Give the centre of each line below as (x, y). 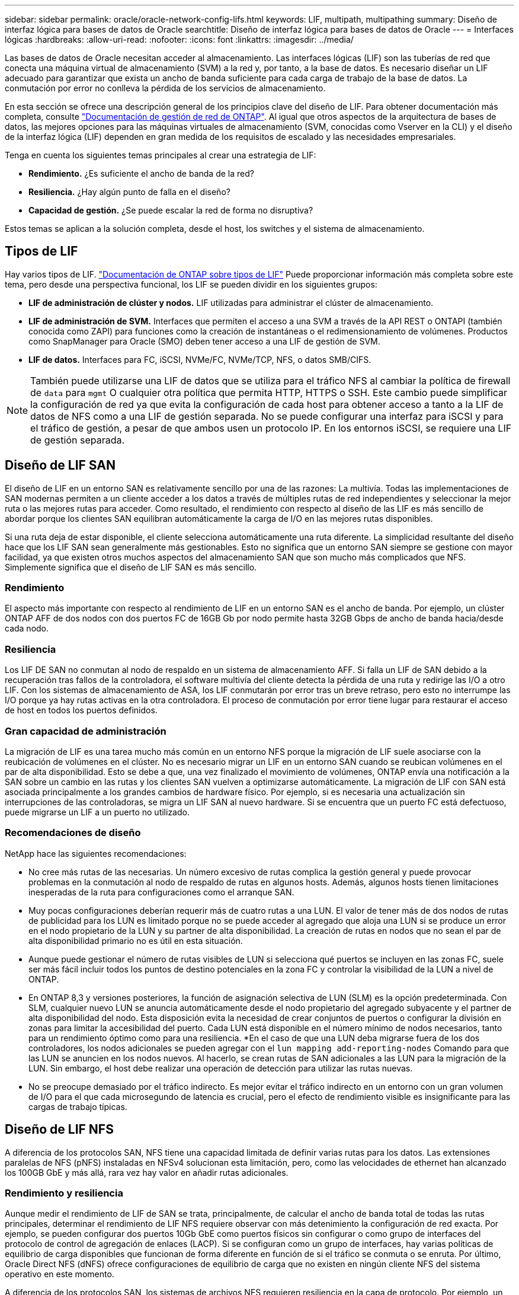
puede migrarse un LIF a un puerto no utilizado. (97, 812)
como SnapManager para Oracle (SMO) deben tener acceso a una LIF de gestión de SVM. (204, 341)
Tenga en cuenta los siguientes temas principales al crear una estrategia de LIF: (161, 155)
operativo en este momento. (60, 1274)
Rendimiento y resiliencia (64, 1193)
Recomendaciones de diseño (73, 833)
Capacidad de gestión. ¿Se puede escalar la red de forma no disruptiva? (171, 210)
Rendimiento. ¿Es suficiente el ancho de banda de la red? (141, 173)
